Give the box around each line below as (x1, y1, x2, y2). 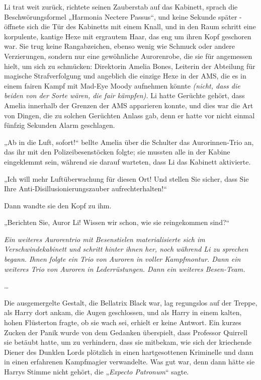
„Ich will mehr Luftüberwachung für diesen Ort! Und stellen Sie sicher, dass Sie (4, 173, 249, 184)
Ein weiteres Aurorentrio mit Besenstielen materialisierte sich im (4, 234, 205, 244)
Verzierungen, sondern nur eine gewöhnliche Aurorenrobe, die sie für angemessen (4, 50, 252, 61)
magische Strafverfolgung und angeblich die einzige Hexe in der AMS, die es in (4, 70, 246, 81)
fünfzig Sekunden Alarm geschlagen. (4, 120, 115, 130)
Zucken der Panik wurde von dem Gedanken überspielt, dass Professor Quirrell (4, 327, 247, 337)
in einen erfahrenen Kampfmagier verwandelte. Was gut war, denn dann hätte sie (4, 356, 255, 367)
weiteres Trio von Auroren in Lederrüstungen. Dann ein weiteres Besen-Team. (4, 263, 245, 274)
